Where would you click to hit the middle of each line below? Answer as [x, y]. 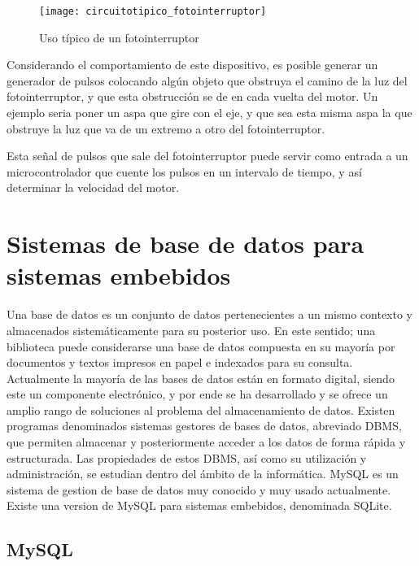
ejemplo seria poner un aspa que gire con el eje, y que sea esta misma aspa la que [209, 113]
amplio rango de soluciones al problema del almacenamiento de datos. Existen [201, 409]
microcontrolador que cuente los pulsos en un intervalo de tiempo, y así [184, 171]
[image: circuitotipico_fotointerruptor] [153, 11]
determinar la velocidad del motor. [93, 187]
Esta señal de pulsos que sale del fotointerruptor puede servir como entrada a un [207, 156]
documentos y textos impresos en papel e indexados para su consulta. [180, 362]
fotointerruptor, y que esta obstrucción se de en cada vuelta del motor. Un [192, 96]
